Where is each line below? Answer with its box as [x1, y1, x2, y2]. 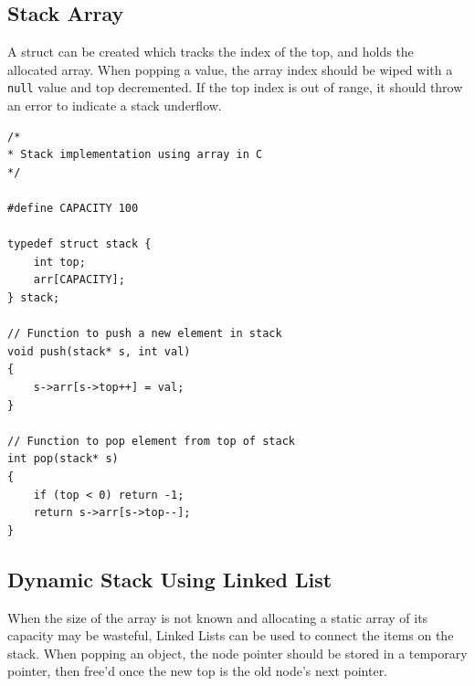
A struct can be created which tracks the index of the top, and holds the [7, 42, 414, 61]
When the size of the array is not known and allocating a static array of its [7, 607, 428, 627]
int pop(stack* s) [7, 452, 119, 466]
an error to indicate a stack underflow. [7, 96, 222, 115]
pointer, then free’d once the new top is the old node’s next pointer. [7, 661, 388, 681]
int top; [33, 255, 86, 269]
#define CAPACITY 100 [7, 202, 139, 216]
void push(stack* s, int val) [7, 344, 191, 358]
